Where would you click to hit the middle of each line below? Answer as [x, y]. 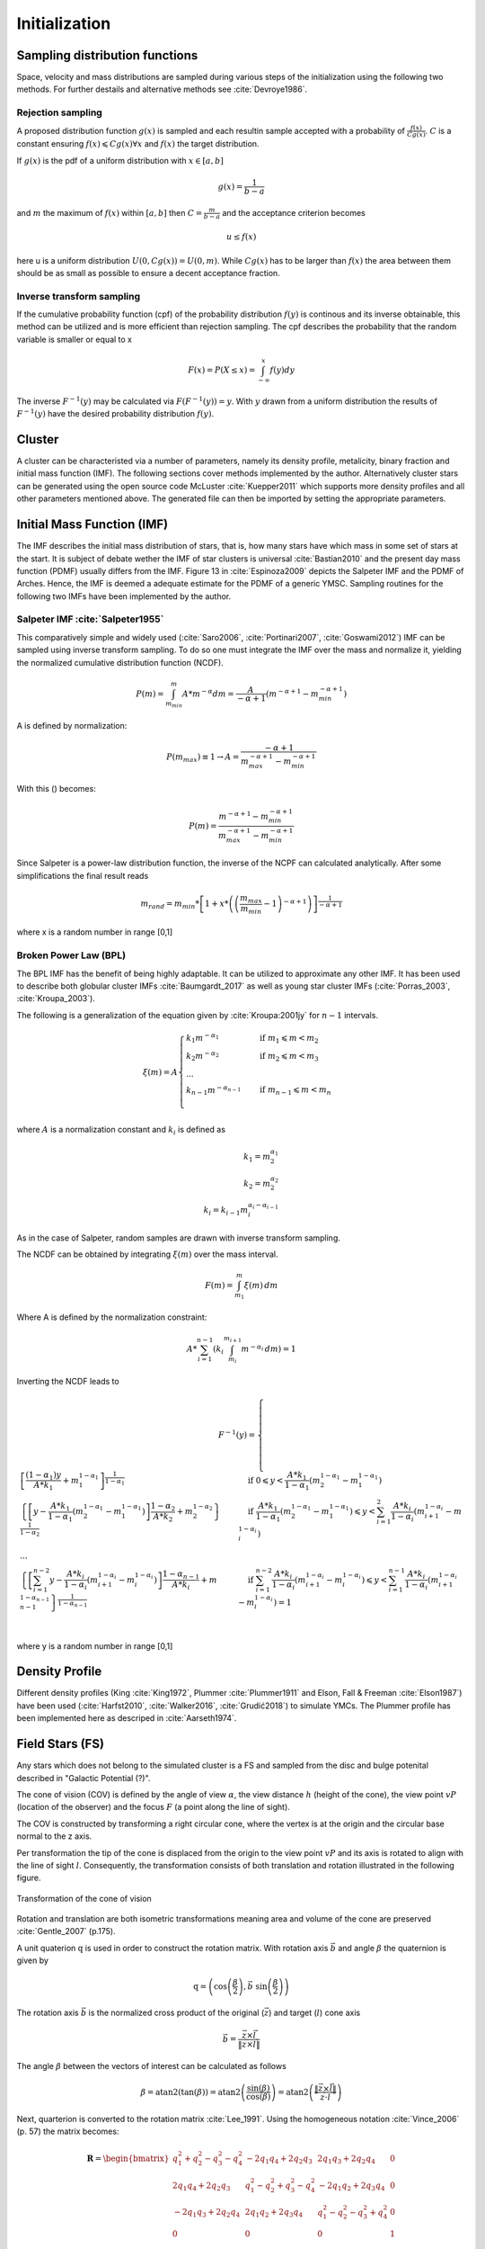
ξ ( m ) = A [160, 1072]
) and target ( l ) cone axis [314, 2013]
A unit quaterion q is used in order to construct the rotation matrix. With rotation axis [172, 1948]
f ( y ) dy [282, 370]
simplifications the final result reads [83, 875]
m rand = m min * [170, 905]
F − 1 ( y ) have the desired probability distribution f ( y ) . [115, 413]
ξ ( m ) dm [261, 1286]
